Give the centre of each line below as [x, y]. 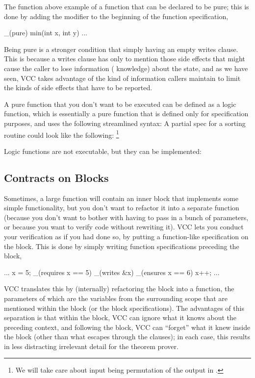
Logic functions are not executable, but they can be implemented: [103, 151]
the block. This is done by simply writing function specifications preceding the [122, 246]
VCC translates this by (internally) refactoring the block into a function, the [119, 289]
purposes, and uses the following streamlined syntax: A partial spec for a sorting [125, 123]
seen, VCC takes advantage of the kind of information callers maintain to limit [122, 78]
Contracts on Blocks [56, 177]
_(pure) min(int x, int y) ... [46, 33]
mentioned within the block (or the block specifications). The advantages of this [124, 308]
